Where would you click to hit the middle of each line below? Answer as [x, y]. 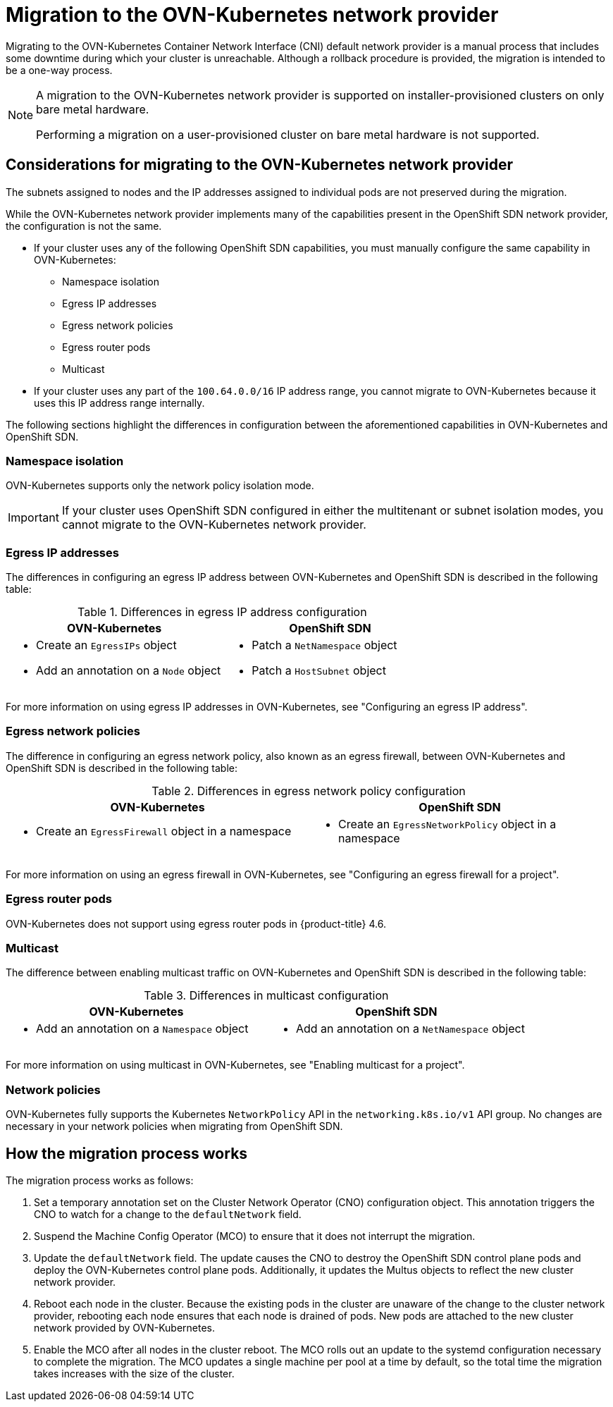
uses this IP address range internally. [119, 403]
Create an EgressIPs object [106, 645]
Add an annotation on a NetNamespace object [410, 1029]
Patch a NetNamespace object [324, 645]
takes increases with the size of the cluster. [134, 1373]
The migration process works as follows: [100, 1180]
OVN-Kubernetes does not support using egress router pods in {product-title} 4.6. [196, 923]
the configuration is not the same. [84, 226]
